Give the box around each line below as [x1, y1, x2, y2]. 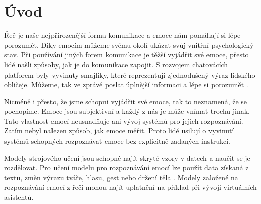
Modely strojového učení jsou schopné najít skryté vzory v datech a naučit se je [4, 152, 250, 163]
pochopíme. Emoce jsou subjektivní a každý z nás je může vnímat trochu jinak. [4, 106, 250, 116]
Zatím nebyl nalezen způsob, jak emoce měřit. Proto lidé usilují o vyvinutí [4, 125, 234, 136]
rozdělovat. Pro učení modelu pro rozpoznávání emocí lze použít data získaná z [4, 162, 249, 173]
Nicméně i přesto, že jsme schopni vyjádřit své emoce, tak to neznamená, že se [4, 96, 247, 106]
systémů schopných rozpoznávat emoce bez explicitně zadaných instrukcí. [4, 135, 230, 146]
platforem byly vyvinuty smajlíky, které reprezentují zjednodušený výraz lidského [4, 69, 255, 80]
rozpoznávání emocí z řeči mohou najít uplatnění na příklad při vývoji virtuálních [4, 182, 257, 192]
